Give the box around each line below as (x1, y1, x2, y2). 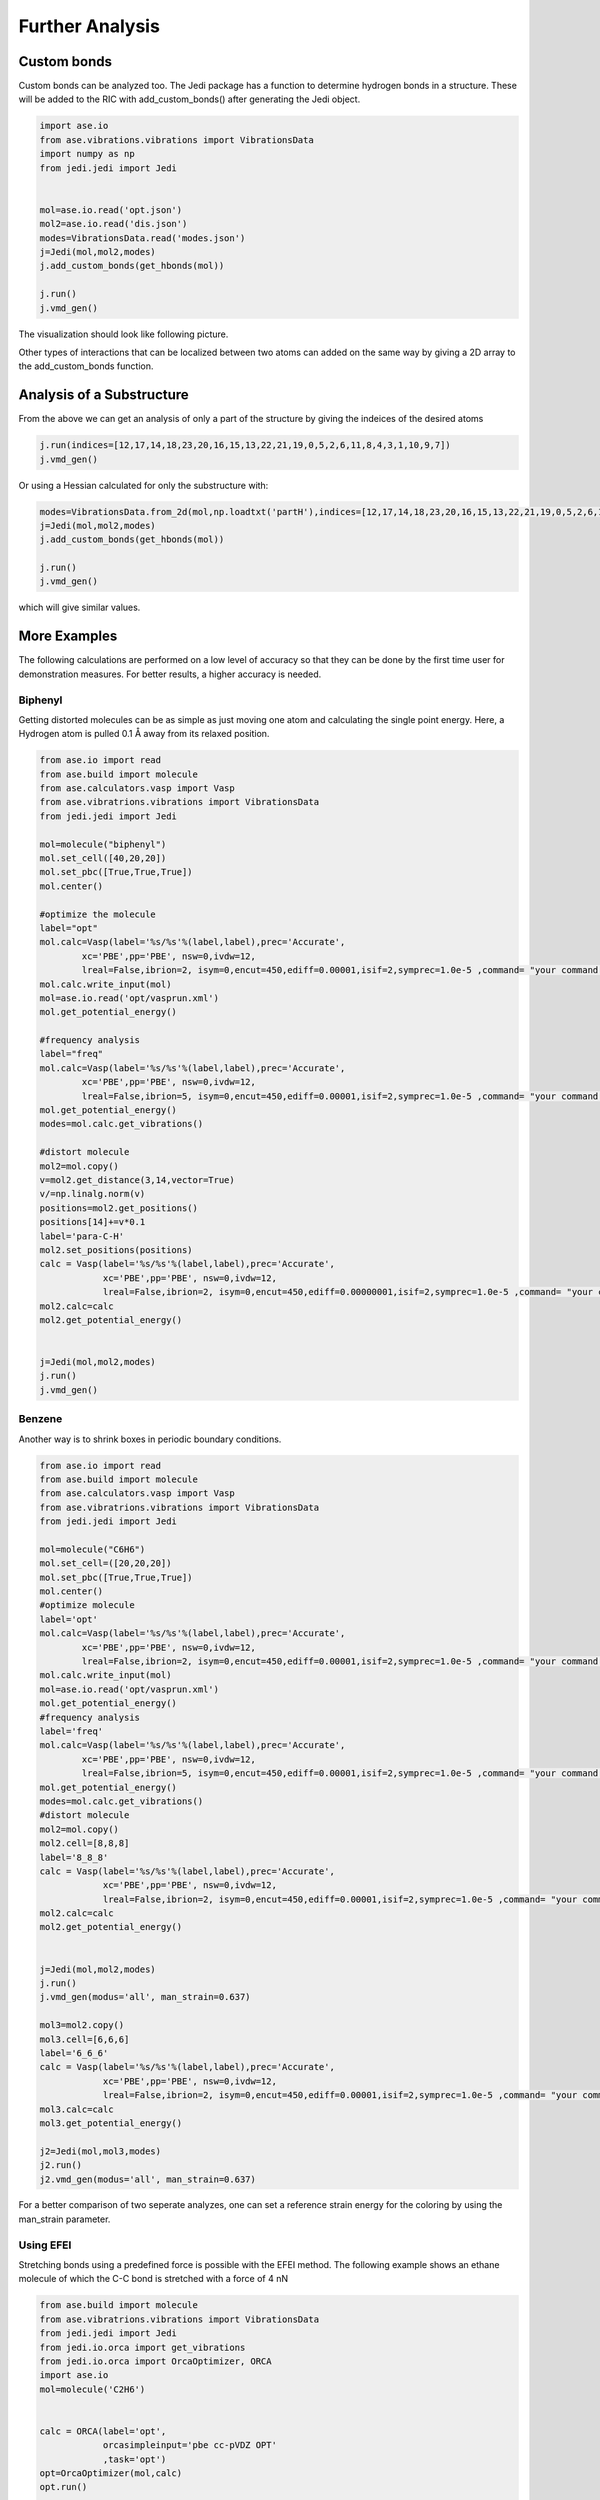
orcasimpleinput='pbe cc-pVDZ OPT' (102, 2440, 277, 2451)
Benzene (18, 1412, 63, 1426)
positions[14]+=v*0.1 (39, 1216, 146, 1228)
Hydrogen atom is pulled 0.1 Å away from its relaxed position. (18, 728, 270, 740)
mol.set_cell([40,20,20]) (39, 853, 167, 864)
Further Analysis (18, 15, 160, 37)
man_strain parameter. (18, 2213, 111, 2225)
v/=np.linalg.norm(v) (39, 1188, 146, 1200)
